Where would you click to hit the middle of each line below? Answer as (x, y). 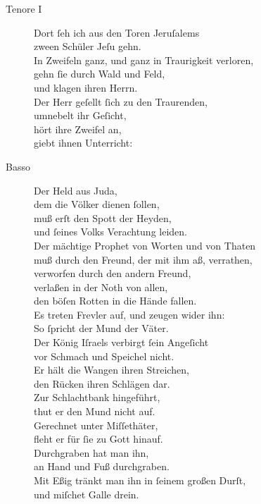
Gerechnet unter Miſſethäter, (96, 425)
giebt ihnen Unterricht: (83, 143)
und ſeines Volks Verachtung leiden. (110, 232)
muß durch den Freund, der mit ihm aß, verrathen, (143, 259)
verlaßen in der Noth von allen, (101, 287)
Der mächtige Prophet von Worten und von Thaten (145, 245)
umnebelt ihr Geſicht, (80, 115)
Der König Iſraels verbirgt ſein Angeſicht (121, 342)
